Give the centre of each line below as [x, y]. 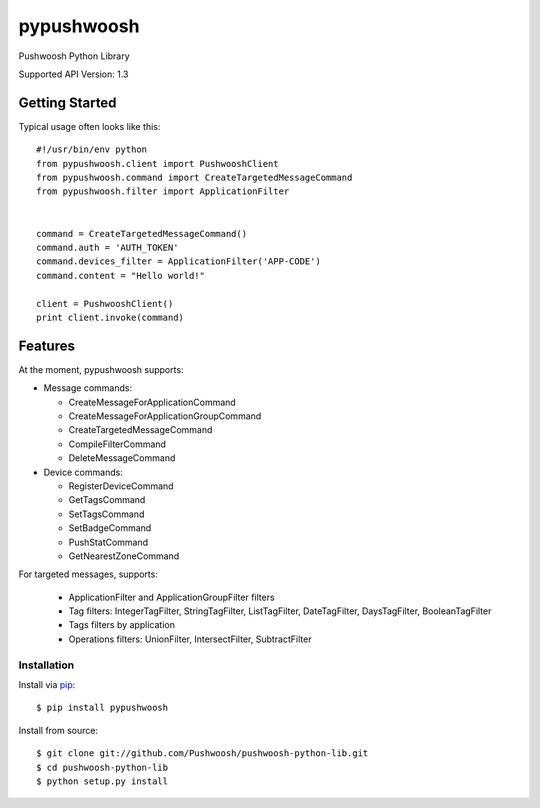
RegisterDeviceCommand [121, 486]
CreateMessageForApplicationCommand [152, 402]
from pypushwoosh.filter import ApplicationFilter [163, 191]
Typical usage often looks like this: [89, 126]
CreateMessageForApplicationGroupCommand [165, 416]
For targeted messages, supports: [88, 574]
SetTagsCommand [106, 514]
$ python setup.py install [102, 781]
